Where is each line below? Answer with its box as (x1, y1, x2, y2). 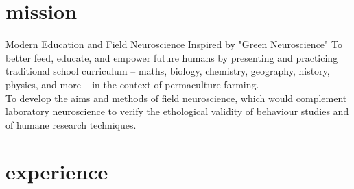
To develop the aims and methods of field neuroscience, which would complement (5, 90, 347, 105)
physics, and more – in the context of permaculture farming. (5, 77, 259, 91)
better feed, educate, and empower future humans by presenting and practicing (5, 50, 338, 64)
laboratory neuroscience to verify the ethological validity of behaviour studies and (5, 104, 349, 118)
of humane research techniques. (5, 117, 137, 131)
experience (5, 157, 108, 186)
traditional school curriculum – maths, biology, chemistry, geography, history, (5, 64, 330, 78)
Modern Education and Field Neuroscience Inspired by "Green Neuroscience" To (5, 37, 342, 51)
